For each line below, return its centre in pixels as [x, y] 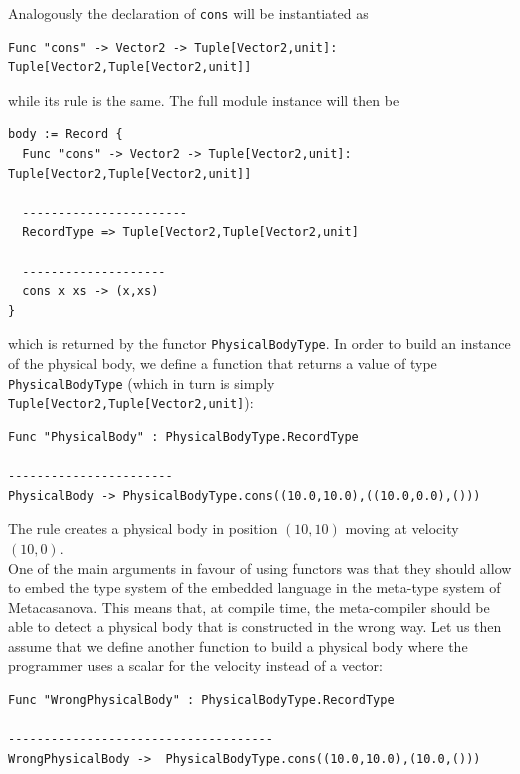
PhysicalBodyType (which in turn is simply [141, 382]
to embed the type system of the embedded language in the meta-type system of [254, 587]
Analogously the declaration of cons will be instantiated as [188, 13]
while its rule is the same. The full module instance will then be [204, 99]
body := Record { [65, 134]
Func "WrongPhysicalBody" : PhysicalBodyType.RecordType [201, 700]
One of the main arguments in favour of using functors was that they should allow [260, 567]
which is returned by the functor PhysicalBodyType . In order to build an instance [259, 343]
